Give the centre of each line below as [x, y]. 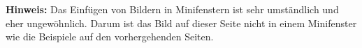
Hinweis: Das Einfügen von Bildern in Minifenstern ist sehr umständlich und [172, 9]
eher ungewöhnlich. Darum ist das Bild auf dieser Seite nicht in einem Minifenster [181, 23]
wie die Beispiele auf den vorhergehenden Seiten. [110, 37]
